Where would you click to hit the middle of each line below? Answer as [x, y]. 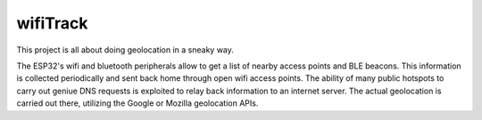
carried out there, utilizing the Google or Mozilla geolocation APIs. [137, 103]
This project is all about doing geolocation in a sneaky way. [125, 50]
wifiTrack [52, 23]
